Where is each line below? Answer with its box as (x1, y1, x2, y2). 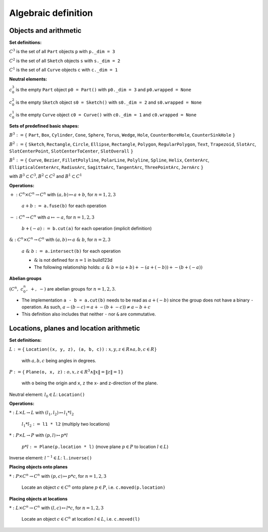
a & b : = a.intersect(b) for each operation (21, 248, 121, 254)
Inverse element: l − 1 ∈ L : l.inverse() (9, 455, 92, 461)
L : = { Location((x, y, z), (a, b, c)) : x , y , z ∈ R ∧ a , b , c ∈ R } (9, 347, 157, 352)
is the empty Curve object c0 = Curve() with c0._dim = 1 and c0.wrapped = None (15, 112, 197, 118)
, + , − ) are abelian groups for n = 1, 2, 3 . (26, 286, 116, 292)
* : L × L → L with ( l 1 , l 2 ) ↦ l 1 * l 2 (9, 410, 74, 417)
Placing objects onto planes (9, 464, 68, 470)
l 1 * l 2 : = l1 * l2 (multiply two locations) (21, 421, 110, 428)
